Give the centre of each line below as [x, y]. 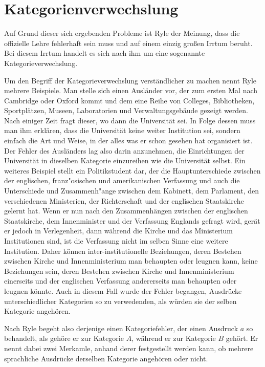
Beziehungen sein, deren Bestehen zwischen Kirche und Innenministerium [119, 271]
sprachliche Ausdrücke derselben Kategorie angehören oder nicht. [106, 358]
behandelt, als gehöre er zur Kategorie [64, 338]
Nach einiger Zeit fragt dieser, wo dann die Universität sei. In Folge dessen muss [130, 120]
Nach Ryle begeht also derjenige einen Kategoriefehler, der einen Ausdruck [121, 328]
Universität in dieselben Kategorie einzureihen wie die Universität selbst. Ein [125, 160]
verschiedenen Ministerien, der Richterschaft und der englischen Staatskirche [124, 200]
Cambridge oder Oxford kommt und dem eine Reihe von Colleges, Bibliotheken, [129, 100]
